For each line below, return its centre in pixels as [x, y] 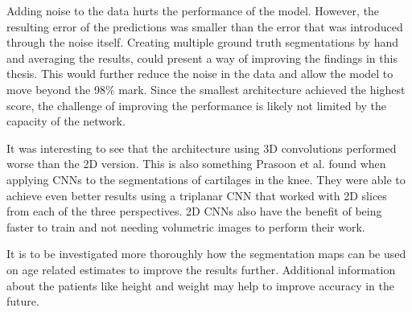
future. [23, 301]
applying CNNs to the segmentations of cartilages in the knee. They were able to [206, 179]
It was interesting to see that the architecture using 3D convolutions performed [202, 148]
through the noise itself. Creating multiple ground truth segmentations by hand [203, 42]
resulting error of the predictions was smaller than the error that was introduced [205, 26]
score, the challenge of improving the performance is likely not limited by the [197, 105]
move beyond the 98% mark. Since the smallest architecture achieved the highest [206, 89]
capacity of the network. [66, 121]
